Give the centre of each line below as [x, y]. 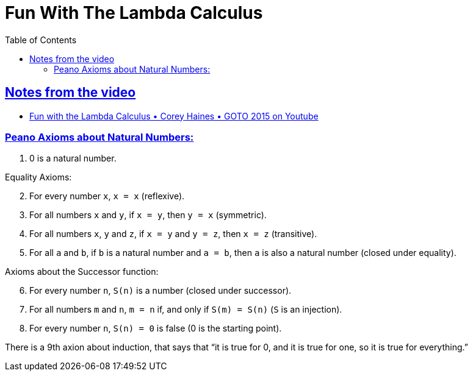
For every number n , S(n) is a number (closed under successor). [161, 291]
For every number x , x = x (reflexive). [107, 196]
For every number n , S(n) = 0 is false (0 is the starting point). [156, 328]
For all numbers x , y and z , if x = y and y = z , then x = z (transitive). [173, 234]
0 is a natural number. [73, 158]
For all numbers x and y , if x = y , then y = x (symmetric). [148, 215]
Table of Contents [41, 40]
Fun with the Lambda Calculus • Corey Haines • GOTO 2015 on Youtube [174, 116]
